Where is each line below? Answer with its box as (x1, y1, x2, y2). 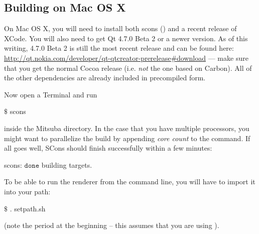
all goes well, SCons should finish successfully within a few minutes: (4, 143, 212, 153)
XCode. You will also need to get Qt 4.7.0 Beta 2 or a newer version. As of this (4, 33, 248, 43)
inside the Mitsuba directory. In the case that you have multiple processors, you (4, 123, 249, 133)
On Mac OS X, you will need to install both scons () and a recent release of (4, 23, 237, 34)
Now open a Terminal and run (4, 89, 97, 99)
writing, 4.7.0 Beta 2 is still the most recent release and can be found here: (4, 43, 234, 53)
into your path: (4, 186, 51, 196)
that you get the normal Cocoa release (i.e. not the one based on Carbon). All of (4, 62, 252, 73)
